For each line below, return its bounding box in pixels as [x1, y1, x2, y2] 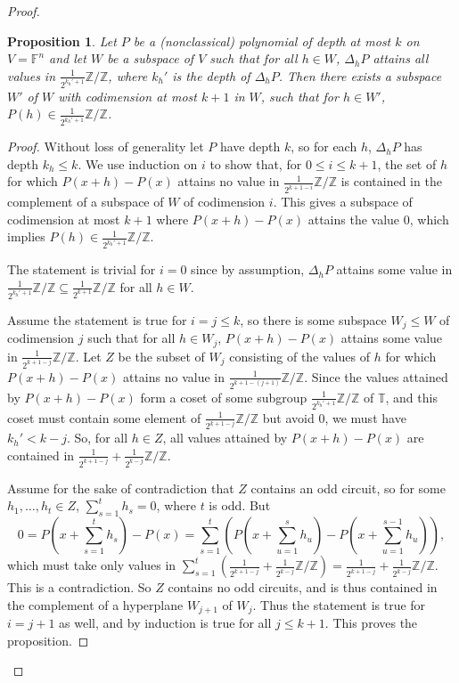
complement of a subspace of [7, 192, 164, 211]
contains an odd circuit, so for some [250, 478, 446, 497]
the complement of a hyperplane [7, 595, 184, 614]
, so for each [291, 137, 357, 156]
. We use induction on [78, 154, 198, 173]
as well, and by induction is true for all [59, 614, 272, 632]
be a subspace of [107, 49, 194, 68]
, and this [385, 387, 438, 406]
